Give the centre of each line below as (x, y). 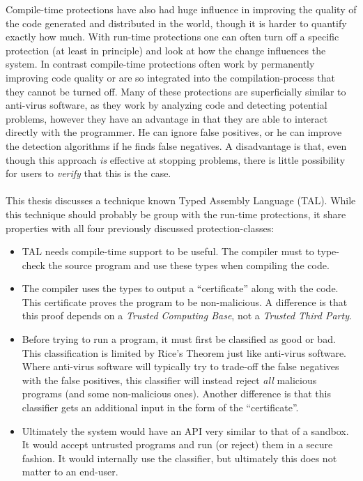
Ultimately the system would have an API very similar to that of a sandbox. (185, 430)
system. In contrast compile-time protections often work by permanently (160, 64)
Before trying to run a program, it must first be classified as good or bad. (179, 339)
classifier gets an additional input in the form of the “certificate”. (160, 407)
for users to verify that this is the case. (88, 173)
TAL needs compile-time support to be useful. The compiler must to (168, 251)
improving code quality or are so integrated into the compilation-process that (170, 77)
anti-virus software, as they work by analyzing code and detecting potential (167, 105)
